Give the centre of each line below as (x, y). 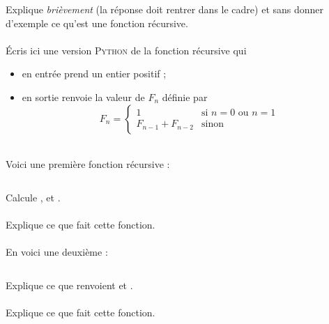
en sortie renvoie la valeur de (83, 97)
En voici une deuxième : (57, 252)
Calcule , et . (33, 197)
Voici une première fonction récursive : (88, 164)
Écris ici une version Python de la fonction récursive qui (126, 50)
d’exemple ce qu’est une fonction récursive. (97, 23)
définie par (185, 97)
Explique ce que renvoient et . (69, 285)
